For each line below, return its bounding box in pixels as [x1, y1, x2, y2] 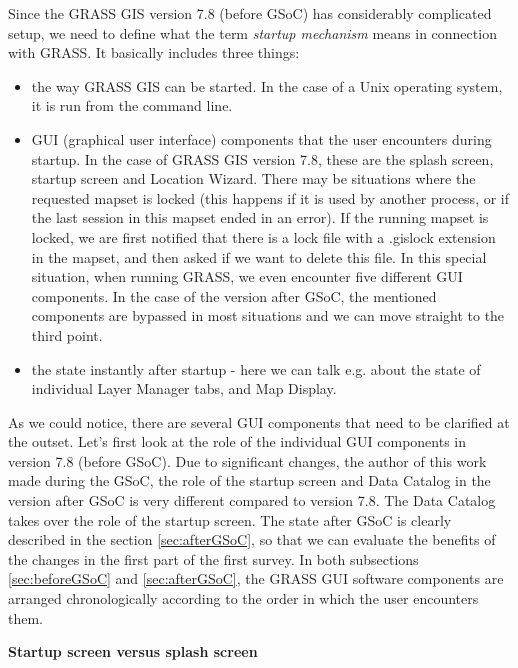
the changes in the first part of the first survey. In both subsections [8, 548, 419, 569]
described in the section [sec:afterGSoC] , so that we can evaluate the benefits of [8, 529, 496, 550]
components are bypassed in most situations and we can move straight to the [31, 305, 505, 326]
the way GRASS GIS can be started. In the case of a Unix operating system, [31, 75, 503, 96]
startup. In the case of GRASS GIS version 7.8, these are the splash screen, [31, 148, 494, 169]
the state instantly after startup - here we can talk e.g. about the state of [31, 358, 481, 379]
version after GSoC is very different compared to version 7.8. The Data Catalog [8, 490, 496, 511]
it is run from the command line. [31, 95, 233, 116]
